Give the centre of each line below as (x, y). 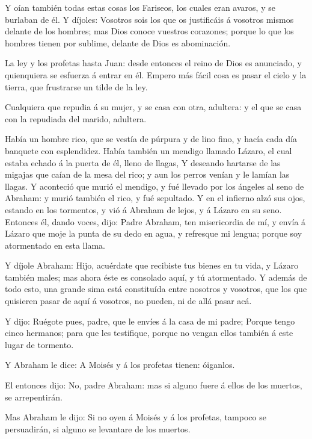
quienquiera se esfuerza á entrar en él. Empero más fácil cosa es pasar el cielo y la (156, 74)
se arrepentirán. (34, 397)
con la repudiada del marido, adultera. (76, 118)
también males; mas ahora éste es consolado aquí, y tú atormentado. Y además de (156, 277)
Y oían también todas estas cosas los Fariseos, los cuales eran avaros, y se (140, 7)
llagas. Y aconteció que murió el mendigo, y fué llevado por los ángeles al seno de (154, 186)
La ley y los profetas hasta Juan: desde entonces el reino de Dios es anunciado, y (153, 63)
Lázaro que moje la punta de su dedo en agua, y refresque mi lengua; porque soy (154, 233)
